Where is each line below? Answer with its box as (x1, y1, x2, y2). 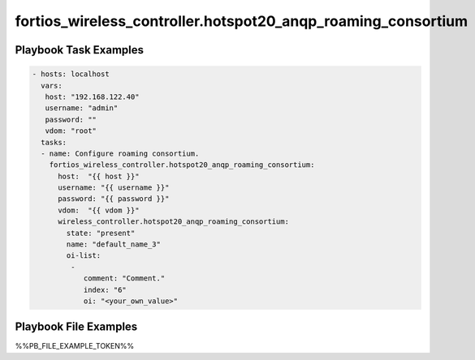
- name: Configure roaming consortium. (41, 148, 200, 158)
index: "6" (83, 285, 127, 294)
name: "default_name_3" (66, 240, 162, 249)
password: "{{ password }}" (58, 195, 170, 204)
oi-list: (66, 251, 101, 260)
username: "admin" (45, 104, 119, 113)
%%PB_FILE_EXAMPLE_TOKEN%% (15, 341, 134, 351)
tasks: (41, 138, 67, 147)
